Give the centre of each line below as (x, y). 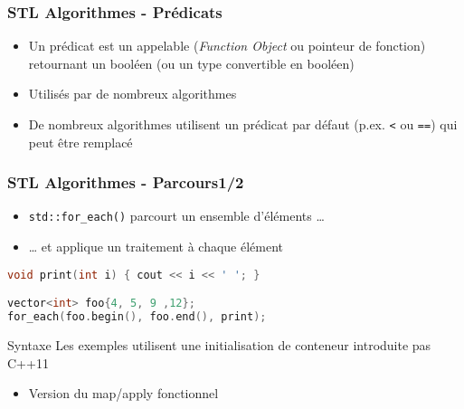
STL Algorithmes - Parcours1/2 (126, 182)
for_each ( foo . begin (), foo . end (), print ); (137, 317)
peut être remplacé (80, 142)
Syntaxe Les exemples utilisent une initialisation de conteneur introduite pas (219, 345)
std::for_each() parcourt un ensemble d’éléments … (176, 216)
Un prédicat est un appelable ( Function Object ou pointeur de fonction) (227, 46)
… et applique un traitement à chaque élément (156, 247)
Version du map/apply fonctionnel (123, 393)
